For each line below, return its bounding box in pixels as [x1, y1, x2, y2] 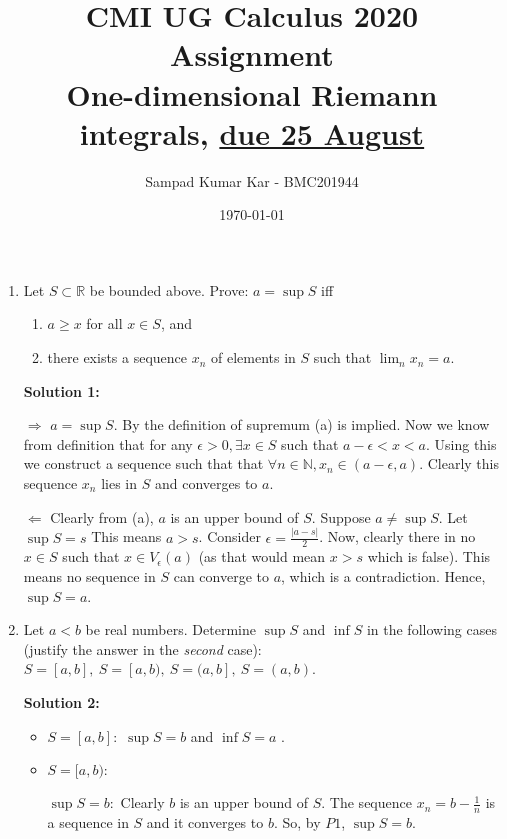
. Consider [198, 526, 261, 547]
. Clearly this [419, 453, 499, 474]
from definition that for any [23, 433, 193, 454]
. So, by [273, 811, 321, 832]
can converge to [173, 565, 269, 586]
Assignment [170, 34, 334, 75]
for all [86, 313, 123, 334]
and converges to [154, 473, 258, 494]
